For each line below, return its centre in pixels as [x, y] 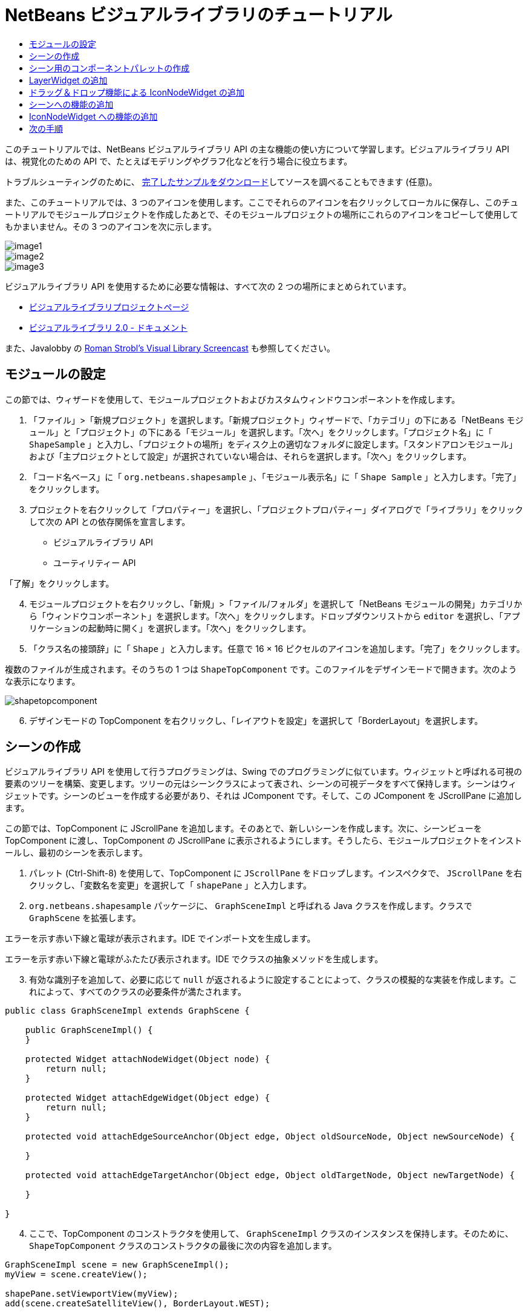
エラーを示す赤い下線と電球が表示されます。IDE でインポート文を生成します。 [160, 939]
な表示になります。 [43, 681]
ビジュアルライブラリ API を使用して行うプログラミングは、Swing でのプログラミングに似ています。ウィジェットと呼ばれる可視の [264, 772]
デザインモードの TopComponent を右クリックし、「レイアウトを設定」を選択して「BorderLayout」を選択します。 [256, 720]
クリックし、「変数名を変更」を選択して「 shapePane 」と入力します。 [170, 885]
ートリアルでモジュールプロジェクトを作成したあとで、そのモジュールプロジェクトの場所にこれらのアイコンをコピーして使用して [262, 214]
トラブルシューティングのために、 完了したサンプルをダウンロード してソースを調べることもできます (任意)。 [221, 181]
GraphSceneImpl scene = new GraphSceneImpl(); [117, 1265]
